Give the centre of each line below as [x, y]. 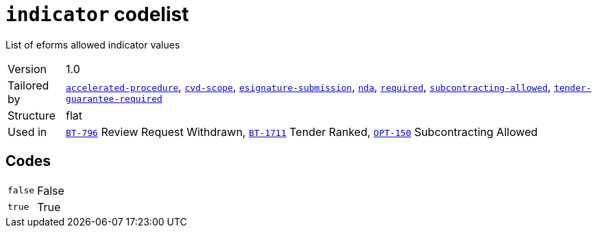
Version [27, 69]
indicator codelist [97, 14]
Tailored [28, 85]
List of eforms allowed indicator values [93, 44]
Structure [32, 115]
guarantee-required [114, 99]
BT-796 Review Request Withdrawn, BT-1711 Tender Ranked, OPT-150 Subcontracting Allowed [302, 132]
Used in [27, 132]
